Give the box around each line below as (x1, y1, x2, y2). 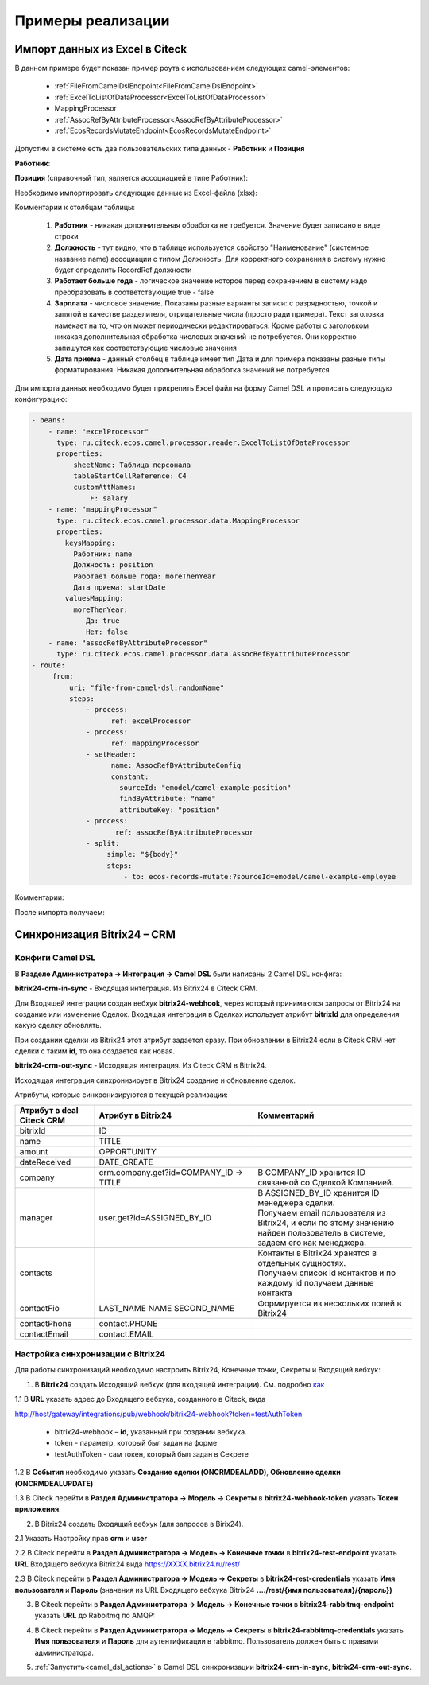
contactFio (19, 1302, 60, 1313)
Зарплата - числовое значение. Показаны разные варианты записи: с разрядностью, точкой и (54, 298, 378, 308)
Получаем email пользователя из (257, 1207, 386, 1218)
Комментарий (257, 1110, 315, 1121)
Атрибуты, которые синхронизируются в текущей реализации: (14, 1090, 228, 1099)
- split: (86, 839, 120, 848)
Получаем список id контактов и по (257, 1267, 396, 1278)
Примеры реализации (14, 12, 170, 29)
